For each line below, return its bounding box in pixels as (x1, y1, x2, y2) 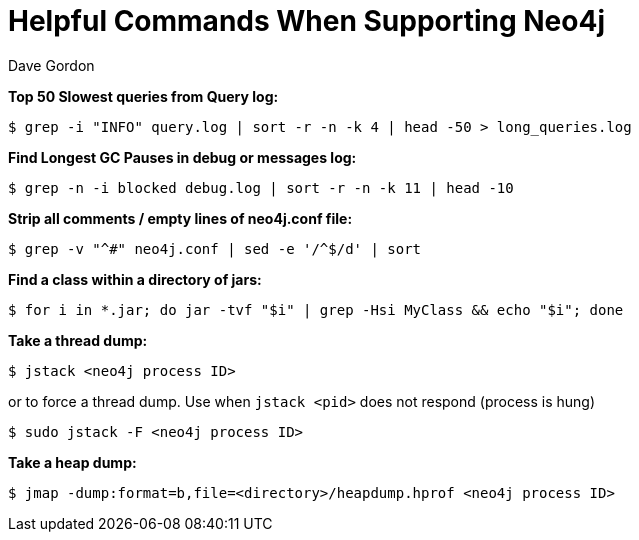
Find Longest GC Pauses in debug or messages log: (8, 148, 357, 166)
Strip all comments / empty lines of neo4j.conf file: (8, 209, 353, 227)
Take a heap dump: (8, 453, 137, 471)
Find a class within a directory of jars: (8, 270, 262, 288)
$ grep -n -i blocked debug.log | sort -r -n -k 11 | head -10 (8, 179, 514, 196)
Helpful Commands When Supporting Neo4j (8, 4, 605, 38)
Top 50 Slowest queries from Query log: (8, 87, 279, 105)
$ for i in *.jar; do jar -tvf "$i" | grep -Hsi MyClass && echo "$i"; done (8, 301, 624, 318)
